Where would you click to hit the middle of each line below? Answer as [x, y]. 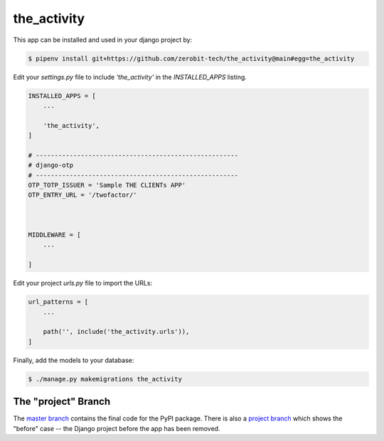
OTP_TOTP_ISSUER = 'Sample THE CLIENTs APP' [107, 185]
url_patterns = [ [58, 302]
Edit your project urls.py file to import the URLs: [83, 283]
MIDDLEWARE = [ [54, 235]
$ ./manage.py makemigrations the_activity [105, 379]
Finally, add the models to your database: [74, 360]
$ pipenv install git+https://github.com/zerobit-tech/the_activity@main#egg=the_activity [191, 58]
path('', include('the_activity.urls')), [116, 332]
